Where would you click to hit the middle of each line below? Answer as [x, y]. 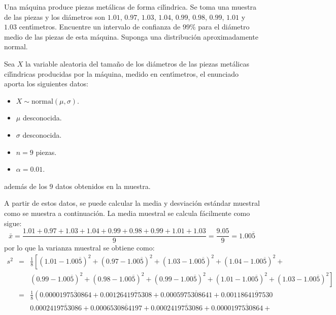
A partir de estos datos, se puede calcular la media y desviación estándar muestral [132, 203]
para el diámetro [224, 27]
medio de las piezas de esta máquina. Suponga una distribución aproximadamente [131, 36]
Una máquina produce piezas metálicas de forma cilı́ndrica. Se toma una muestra [130, 7]
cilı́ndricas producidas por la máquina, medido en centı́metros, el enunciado [122, 73]
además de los [26, 186]
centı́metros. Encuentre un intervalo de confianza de [100, 27]
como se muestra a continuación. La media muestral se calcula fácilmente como [127, 213]
